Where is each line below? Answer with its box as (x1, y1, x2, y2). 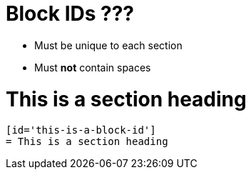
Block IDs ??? (6, 1, 135, 26)
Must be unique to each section (34, 39, 183, 51)
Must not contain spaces (34, 61, 151, 74)
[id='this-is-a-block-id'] (6, 124, 156, 136)
